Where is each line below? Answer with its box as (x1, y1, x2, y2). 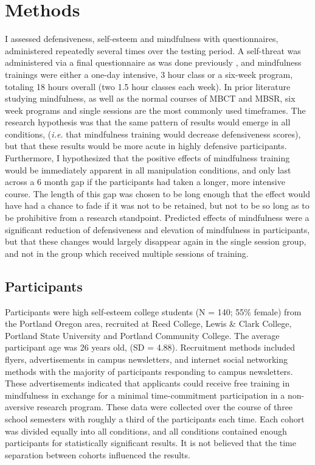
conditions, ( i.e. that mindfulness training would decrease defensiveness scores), (5, 127, 301, 140)
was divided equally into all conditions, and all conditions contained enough (5, 424, 287, 437)
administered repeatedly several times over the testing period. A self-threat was (5, 44, 301, 57)
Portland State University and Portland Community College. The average (5, 329, 280, 341)
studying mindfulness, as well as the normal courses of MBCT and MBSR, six (5, 92, 296, 105)
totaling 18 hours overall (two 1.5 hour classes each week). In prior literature (5, 80, 291, 93)
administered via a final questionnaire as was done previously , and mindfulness (5, 56, 302, 69)
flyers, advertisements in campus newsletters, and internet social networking (5, 352, 288, 365)
